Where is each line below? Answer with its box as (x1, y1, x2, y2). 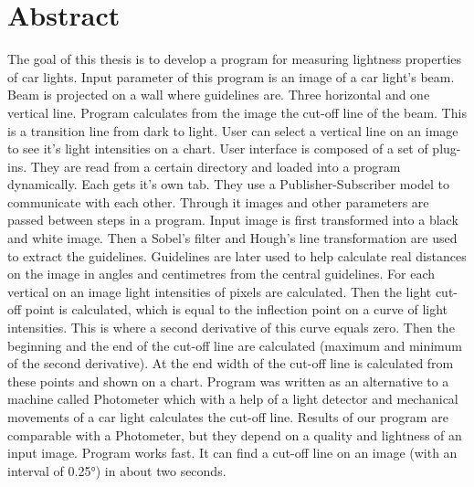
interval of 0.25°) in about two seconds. (7, 461, 226, 480)
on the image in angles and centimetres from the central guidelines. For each (7, 264, 435, 283)
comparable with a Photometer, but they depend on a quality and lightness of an (7, 425, 462, 444)
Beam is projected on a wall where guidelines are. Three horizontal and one (7, 85, 430, 104)
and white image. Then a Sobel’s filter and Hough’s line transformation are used (7, 228, 458, 248)
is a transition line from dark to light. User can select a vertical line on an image (7, 121, 458, 140)
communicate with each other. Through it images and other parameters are (7, 192, 429, 211)
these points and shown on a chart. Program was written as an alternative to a (7, 371, 449, 390)
